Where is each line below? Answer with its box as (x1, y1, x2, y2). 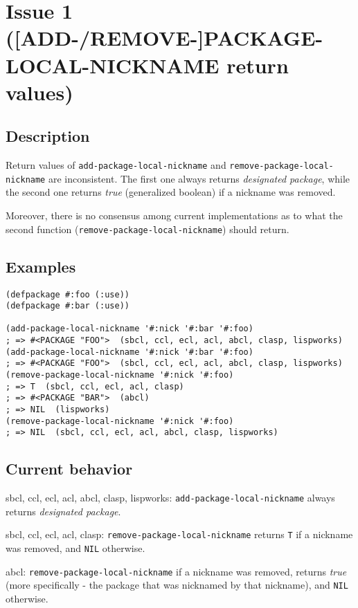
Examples (6, 255, 76, 277)
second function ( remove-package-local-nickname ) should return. (6, 221, 289, 236)
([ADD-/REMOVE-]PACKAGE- (6, 24, 323, 52)
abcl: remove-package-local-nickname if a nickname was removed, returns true (6, 564, 347, 578)
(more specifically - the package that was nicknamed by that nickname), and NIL (6, 578, 348, 592)
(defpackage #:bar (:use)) (6, 301, 129, 311)
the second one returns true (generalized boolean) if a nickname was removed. (6, 185, 336, 199)
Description (6, 125, 90, 147)
